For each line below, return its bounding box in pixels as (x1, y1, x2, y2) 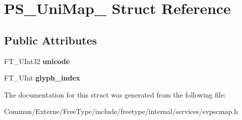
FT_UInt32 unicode (4, 55, 70, 66)
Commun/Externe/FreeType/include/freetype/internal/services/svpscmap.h (4, 106, 238, 116)
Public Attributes (4, 32, 97, 47)
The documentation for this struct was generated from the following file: (4, 89, 226, 99)
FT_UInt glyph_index (4, 72, 81, 83)
